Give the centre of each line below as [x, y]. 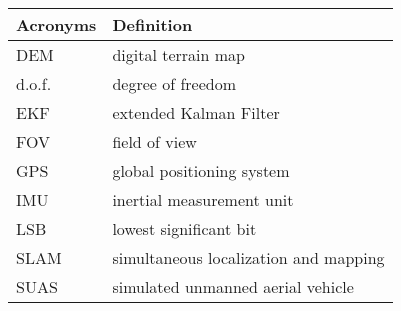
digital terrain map [178, 54]
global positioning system [201, 170]
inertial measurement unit [203, 199]
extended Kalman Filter [196, 112]
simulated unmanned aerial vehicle [233, 286]
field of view [154, 141]
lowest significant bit [184, 228]
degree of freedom [174, 83]
